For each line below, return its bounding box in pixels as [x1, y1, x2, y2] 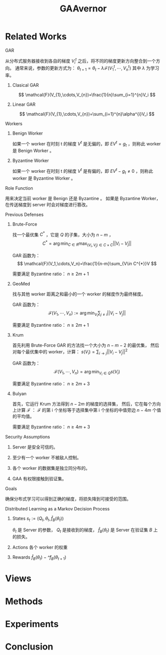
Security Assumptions [5, 434, 51, 439]
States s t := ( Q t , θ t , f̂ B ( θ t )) [12, 515, 64, 522]
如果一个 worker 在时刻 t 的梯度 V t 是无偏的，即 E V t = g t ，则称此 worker [12, 140, 161, 148]
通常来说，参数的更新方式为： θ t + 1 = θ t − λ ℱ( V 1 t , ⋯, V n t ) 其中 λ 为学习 [14, 64, 160, 72]
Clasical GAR [12, 82, 39, 88]
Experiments [5, 618, 59, 630]
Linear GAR [12, 101, 36, 107]
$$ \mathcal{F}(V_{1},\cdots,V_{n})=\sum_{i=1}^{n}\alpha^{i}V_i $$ [19, 111, 155, 117]
